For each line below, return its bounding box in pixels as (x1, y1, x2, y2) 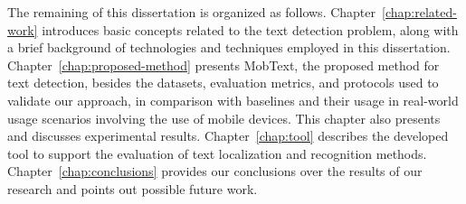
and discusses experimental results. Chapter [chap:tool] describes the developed (7, 126, 449, 145)
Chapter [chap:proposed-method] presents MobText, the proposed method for (7, 55, 440, 74)
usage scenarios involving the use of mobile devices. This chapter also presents (7, 108, 441, 127)
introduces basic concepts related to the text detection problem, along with (42, 20, 459, 39)
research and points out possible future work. (7, 179, 258, 198)
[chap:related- (382, 3, 457, 21)
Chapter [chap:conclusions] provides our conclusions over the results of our (7, 162, 423, 181)
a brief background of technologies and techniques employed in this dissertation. (7, 38, 451, 57)
